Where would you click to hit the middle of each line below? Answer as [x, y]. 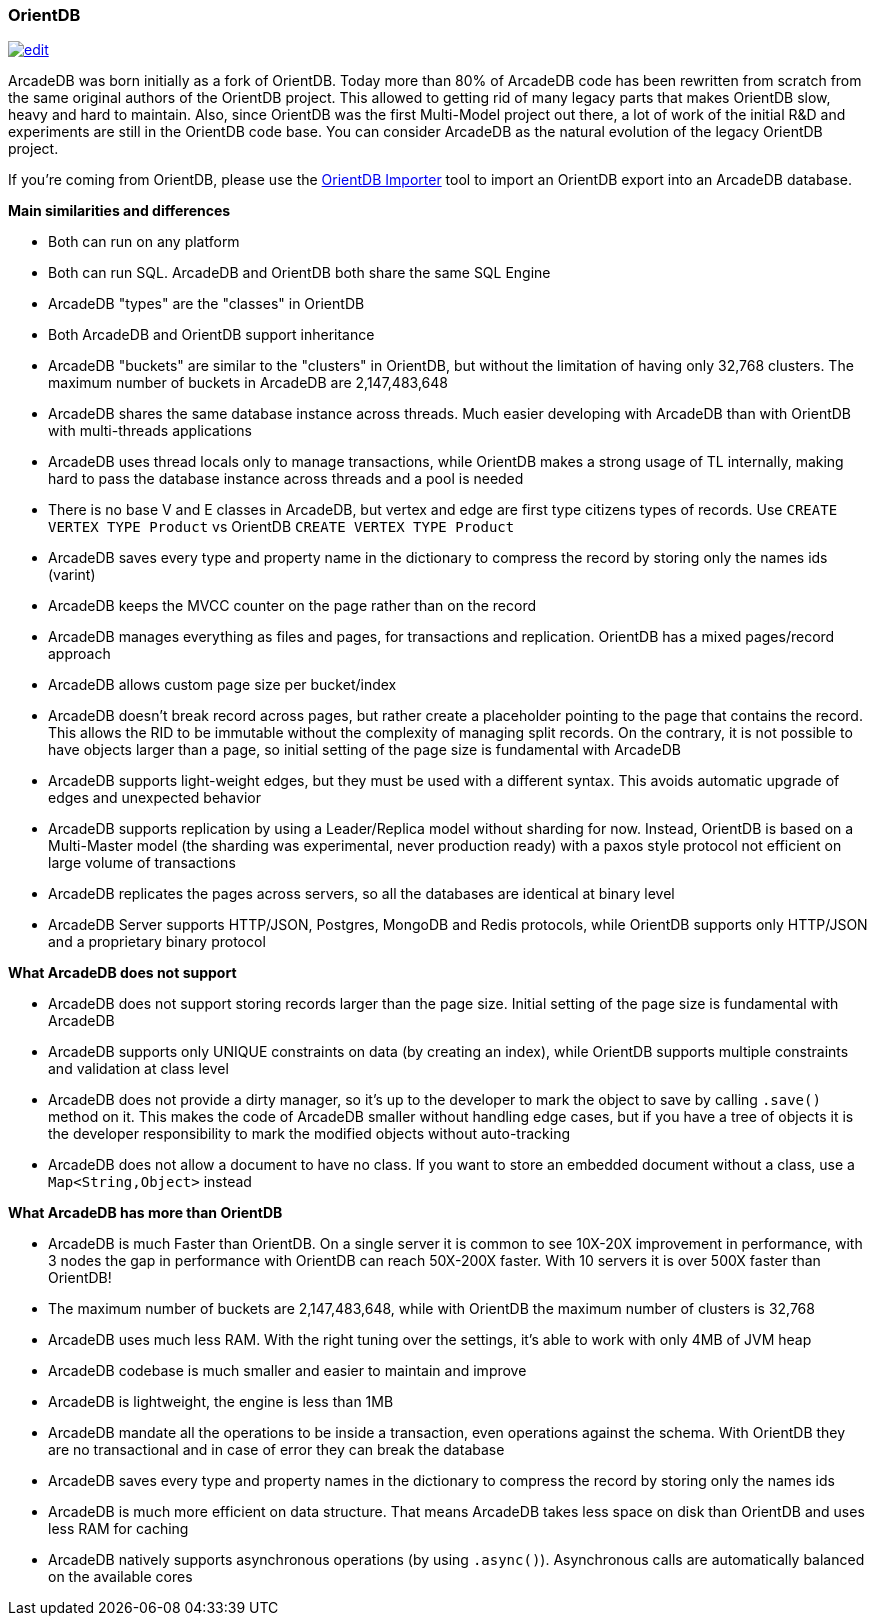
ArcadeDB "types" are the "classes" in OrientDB [206, 304]
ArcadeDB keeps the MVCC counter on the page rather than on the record [292, 606]
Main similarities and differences [119, 211]
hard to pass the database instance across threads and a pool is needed [286, 479]
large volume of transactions [142, 863]
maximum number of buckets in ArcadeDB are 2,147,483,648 [248, 383]
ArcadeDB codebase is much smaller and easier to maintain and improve [287, 1371]
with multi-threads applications [150, 431]
